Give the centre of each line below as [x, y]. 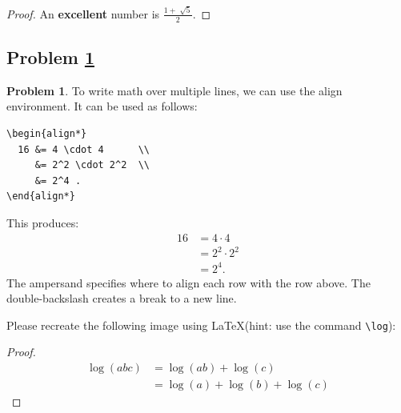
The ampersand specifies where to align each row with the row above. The [188, 282]
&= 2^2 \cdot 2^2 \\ [92, 165]
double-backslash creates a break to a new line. [122, 298]
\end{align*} [41, 196]
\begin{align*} [47, 133]
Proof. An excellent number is [83, 13]
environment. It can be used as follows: [102, 106]
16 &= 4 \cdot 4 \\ [84, 149]
